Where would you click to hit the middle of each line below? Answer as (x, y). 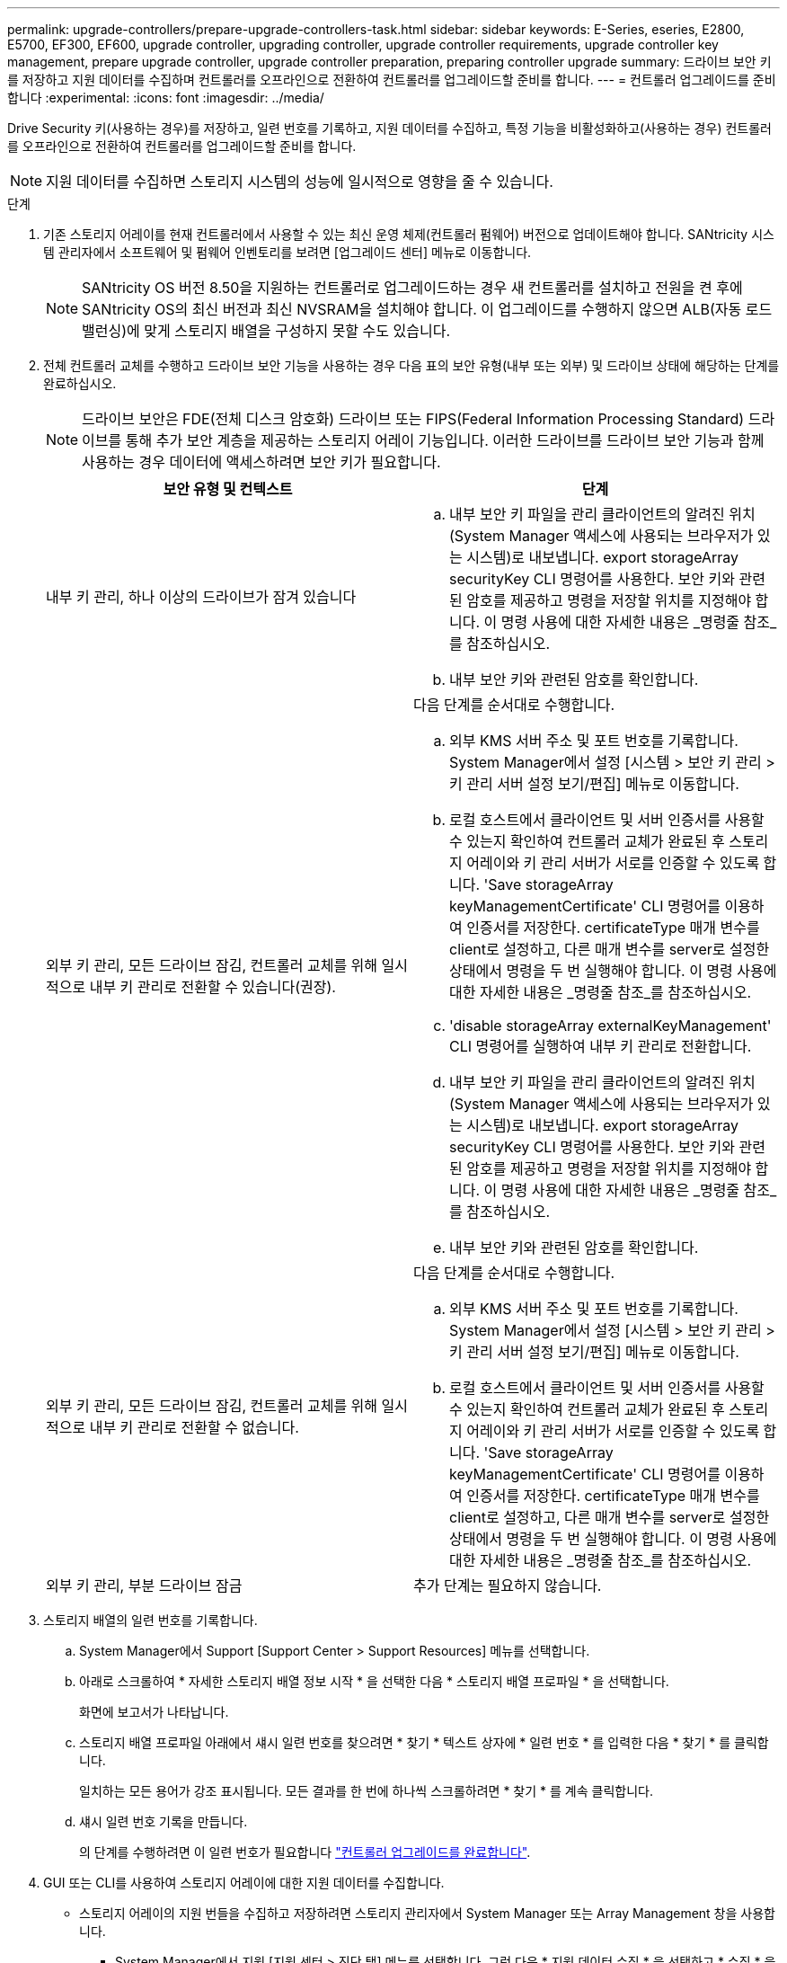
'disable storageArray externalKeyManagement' (610, 1026)
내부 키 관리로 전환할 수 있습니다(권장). (212, 987)
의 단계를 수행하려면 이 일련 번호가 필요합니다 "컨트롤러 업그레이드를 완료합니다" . (305, 1852)
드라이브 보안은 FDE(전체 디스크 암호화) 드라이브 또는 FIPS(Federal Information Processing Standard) (413, 419)
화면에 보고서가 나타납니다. (154, 1712)
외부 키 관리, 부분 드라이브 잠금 (144, 1585)
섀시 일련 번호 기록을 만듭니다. (164, 1821)
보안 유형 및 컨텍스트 (228, 489)
